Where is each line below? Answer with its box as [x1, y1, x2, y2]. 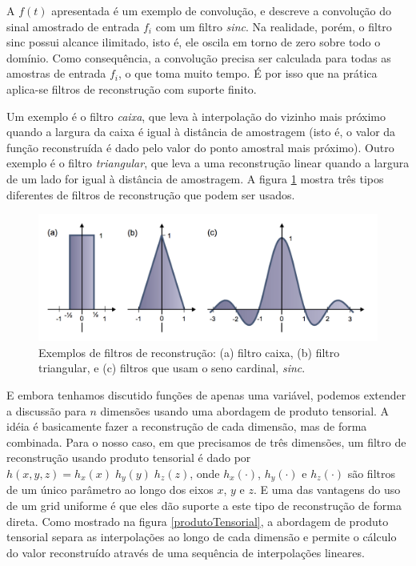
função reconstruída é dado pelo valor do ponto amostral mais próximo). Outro [6, 138, 394, 155]
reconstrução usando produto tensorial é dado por [6, 449, 251, 466]
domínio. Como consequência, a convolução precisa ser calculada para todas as [6, 49, 391, 66]
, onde [190, 464, 220, 481]
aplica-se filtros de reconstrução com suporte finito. [6, 80, 257, 97]
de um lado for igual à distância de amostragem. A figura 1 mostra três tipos [6, 170, 384, 187]
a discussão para [6, 402, 86, 419]
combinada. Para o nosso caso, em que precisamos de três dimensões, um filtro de [6, 433, 406, 450]
